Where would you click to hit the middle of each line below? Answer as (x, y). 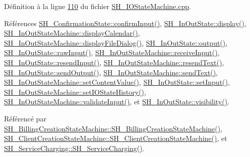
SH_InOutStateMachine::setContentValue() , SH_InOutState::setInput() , (117, 82)
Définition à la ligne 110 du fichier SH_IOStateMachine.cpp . (98, 6)
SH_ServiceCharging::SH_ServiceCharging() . (74, 148)
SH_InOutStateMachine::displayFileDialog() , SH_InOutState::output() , (116, 42)
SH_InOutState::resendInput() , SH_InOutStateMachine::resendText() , (114, 62)
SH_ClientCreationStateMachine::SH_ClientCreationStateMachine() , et (116, 138)
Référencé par (25, 118)
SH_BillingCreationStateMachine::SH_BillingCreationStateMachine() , (113, 128)
